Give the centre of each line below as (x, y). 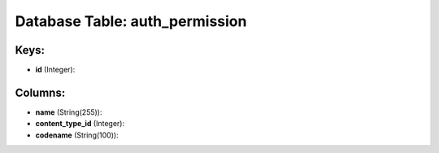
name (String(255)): (69, 112)
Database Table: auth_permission (131, 21)
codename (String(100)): (77, 135)
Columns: (40, 92)
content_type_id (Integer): (80, 124)
